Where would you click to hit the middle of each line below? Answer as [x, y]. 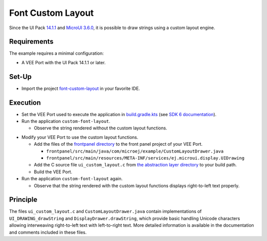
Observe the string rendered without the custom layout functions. [101, 128]
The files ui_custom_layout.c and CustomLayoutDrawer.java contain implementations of [106, 211]
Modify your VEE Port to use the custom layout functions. [80, 137]
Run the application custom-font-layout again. [72, 179]
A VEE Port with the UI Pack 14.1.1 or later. [64, 62]
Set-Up [21, 77]
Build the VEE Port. [53, 172]
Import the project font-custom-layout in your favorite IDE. [81, 88]
